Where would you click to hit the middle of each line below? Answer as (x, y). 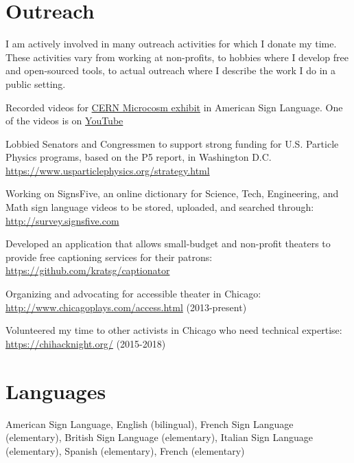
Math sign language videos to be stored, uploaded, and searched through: (160, 207)
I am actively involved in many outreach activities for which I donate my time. (171, 44)
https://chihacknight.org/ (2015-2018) (86, 343)
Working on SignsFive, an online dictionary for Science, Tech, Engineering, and (172, 193)
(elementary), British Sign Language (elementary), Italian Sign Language (160, 437)
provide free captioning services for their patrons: (109, 257)
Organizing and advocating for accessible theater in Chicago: (133, 294)
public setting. (36, 83)
